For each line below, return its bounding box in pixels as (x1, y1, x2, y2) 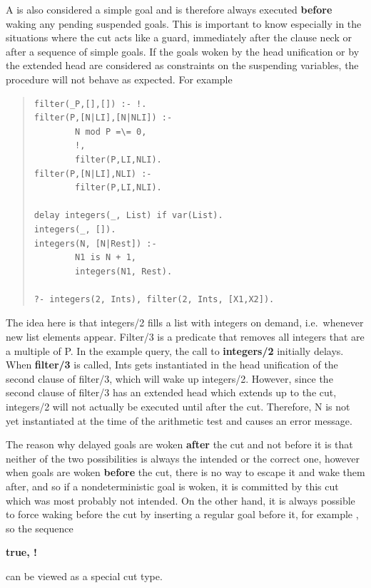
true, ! (6, 545, 37, 559)
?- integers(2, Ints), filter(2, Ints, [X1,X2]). (34, 294, 275, 304)
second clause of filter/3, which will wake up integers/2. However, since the (6, 371, 333, 386)
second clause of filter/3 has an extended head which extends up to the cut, (6, 385, 337, 400)
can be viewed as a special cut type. (6, 568, 163, 583)
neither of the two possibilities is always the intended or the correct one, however (6, 450, 360, 465)
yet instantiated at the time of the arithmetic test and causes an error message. (6, 413, 352, 428)
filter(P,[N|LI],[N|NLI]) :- (34, 113, 173, 123)
